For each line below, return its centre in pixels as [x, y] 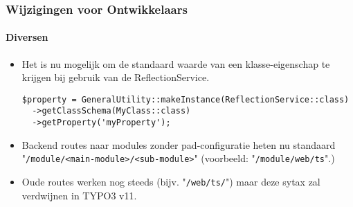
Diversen [27, 37]
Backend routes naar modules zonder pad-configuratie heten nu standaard [179, 144]
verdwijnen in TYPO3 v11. [79, 195]
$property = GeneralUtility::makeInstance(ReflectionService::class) [185, 99]
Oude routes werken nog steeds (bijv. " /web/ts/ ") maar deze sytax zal [171, 182]
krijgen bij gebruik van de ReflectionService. [116, 77]
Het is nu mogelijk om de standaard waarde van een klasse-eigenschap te [176, 63]
